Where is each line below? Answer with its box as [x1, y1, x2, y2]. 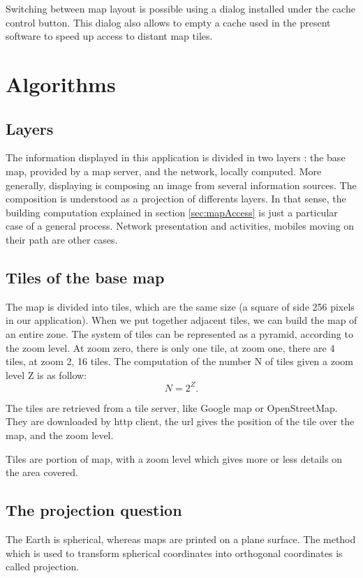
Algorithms [6, 69, 116, 98]
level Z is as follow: [6, 367, 87, 382]
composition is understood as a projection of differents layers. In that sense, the [6, 191, 346, 206]
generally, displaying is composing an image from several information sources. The [6, 177, 357, 192]
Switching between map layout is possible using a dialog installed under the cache [6, 1, 355, 15]
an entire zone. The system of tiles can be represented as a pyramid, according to [6, 326, 353, 341]
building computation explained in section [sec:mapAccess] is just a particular [6, 205, 338, 219]
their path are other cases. [6, 232, 118, 246]
